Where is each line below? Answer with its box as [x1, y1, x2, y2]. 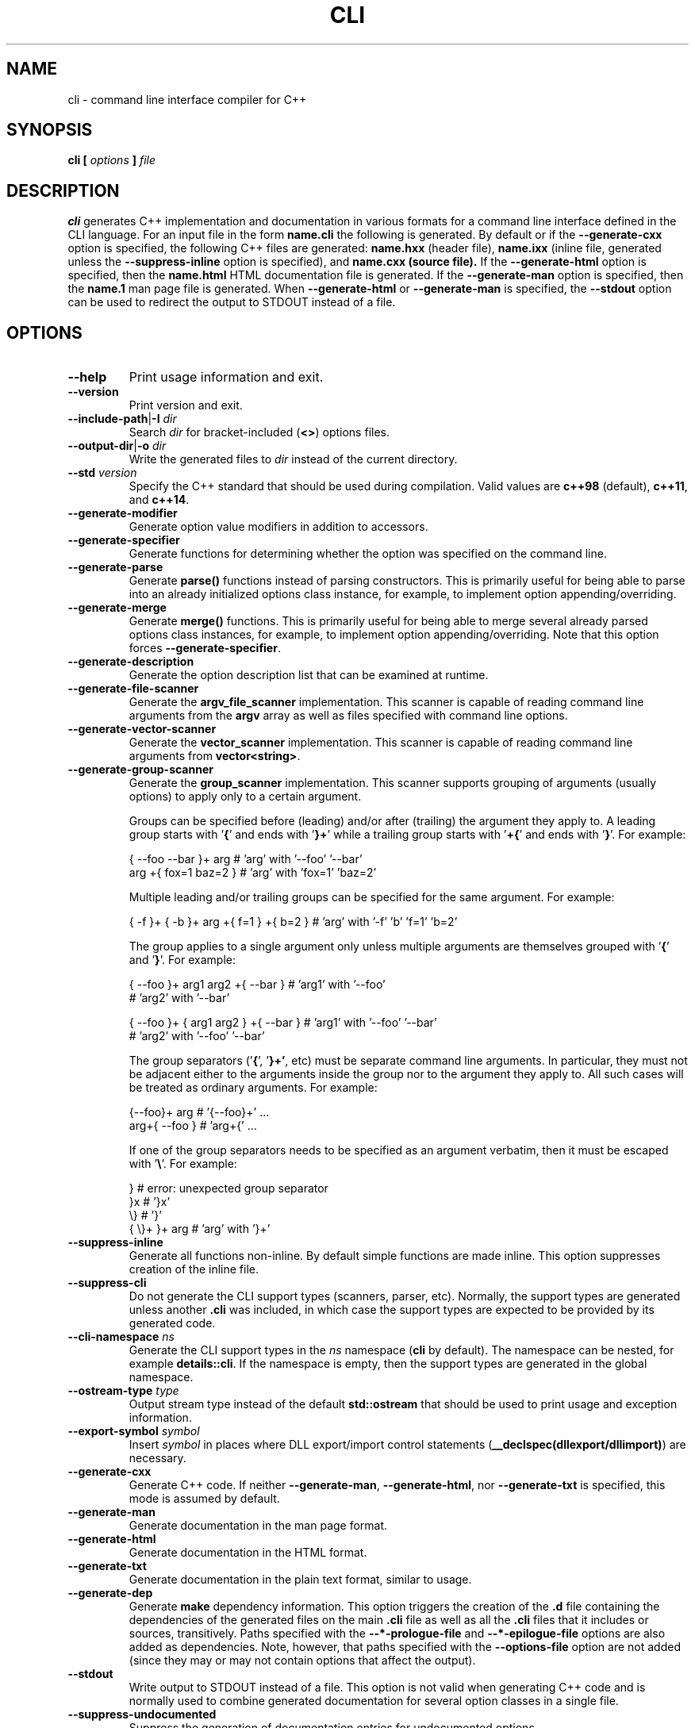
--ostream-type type [67, 1384, 179, 1398]
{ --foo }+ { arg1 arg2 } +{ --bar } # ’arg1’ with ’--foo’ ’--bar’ [129, 1016, 437, 1030]
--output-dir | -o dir [67, 439, 167, 453]
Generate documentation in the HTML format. [129, 1546, 367, 1560]
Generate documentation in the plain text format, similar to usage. [129, 1572, 472, 1587]
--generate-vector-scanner [67, 722, 217, 736]
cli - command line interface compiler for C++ [67, 92, 307, 106]
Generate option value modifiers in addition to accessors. [129, 520, 428, 534]
